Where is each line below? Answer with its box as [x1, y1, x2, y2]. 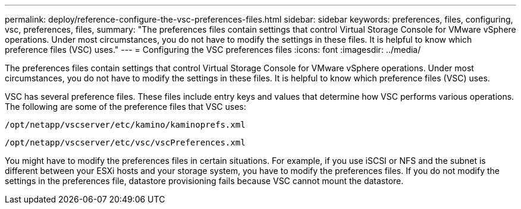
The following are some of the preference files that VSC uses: [5, 102, 246, 112]
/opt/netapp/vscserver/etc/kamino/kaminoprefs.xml [5, 120, 246, 129]
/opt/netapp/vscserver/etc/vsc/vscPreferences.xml [5, 138, 246, 147]
